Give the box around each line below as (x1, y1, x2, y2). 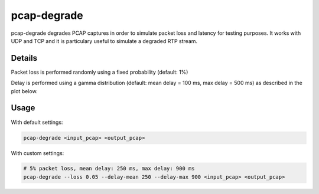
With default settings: (11, 119, 63, 126)
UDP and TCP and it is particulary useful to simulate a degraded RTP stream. (11, 37, 198, 44)
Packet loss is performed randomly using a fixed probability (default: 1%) (11, 68, 188, 75)
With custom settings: (11, 149, 64, 156)
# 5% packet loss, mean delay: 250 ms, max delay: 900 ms (23, 165, 195, 172)
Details (11, 53, 38, 63)
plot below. (11, 87, 38, 94)
